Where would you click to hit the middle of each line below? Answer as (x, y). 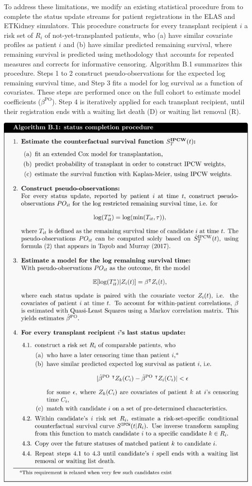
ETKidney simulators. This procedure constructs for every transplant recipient (121, 25)
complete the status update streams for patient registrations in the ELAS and (120, 16)
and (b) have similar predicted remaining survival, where (148, 44)
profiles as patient (30, 44)
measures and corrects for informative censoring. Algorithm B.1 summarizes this (123, 63)
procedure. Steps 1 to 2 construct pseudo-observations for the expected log (115, 73)
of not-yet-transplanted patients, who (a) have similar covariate (139, 35)
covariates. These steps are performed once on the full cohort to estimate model (122, 92)
